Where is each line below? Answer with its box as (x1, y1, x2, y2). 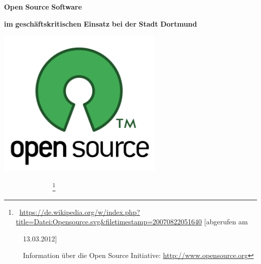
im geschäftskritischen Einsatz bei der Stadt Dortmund (4, 18, 197, 29)
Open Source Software (4, 2, 82, 12)
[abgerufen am (204, 216, 248, 227)
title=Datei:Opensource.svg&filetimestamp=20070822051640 (16, 216, 202, 227)
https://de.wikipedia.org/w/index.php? (19, 206, 140, 217)
